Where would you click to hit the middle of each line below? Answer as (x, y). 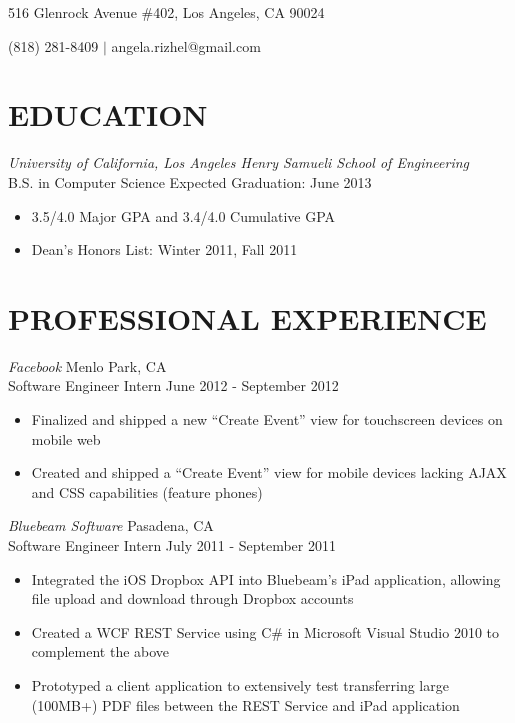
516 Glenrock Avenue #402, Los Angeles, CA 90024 (166, 12)
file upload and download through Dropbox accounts (192, 598)
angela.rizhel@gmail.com (186, 45)
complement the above (100, 651)
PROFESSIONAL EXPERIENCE (247, 317)
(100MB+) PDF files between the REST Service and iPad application (245, 704)
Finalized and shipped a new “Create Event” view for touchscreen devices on (267, 419)
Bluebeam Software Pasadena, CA (111, 525)
